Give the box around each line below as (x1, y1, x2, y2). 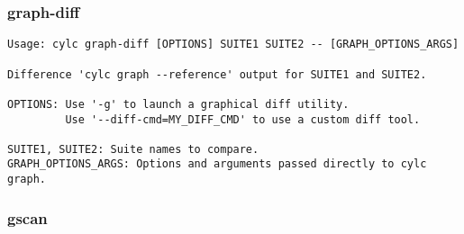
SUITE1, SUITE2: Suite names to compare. (7, 142, 259, 156)
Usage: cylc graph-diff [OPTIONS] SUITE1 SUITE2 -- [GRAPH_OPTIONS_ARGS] (7, 38, 459, 51)
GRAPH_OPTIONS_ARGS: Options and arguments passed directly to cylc (7, 157, 427, 171)
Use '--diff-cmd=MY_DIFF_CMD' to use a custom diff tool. (65, 112, 421, 126)
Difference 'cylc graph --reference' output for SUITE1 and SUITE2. (7, 67, 427, 81)
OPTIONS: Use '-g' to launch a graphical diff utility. (7, 97, 350, 111)
